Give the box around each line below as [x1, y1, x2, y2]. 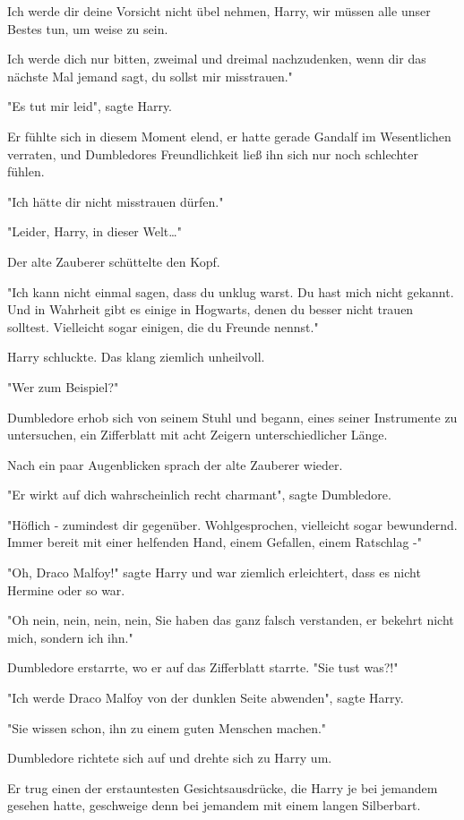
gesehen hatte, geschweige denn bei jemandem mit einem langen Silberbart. [7, 796, 421, 815]
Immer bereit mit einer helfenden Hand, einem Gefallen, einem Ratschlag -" [7, 533, 423, 551]
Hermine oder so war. [7, 580, 125, 599]
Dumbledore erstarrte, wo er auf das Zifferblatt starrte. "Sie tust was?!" [7, 658, 399, 677]
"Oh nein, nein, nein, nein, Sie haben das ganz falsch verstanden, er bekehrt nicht [7, 611, 454, 629]
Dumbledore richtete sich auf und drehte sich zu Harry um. [7, 748, 332, 767]
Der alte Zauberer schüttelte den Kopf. [7, 252, 220, 270]
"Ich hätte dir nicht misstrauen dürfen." [7, 192, 224, 210]
